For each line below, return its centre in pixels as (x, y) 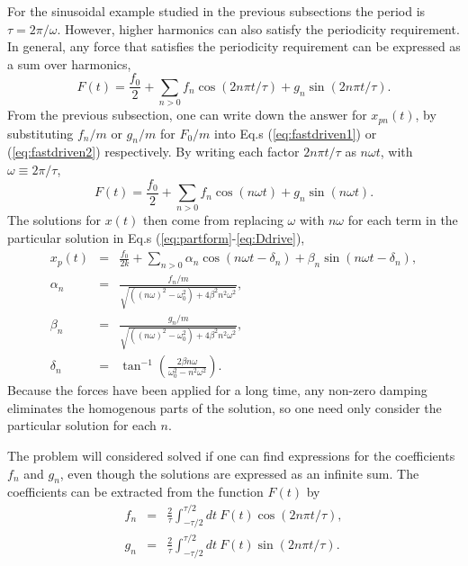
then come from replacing (213, 220)
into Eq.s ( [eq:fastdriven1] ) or (296, 133)
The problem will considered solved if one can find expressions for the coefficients (231, 455)
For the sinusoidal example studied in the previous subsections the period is (216, 11)
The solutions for (54, 220)
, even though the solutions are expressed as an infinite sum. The (239, 473)
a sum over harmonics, (69, 63)
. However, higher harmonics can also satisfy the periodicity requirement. (258, 28)
